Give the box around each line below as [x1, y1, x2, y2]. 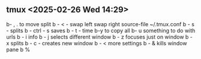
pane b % [6, 46, 31, 53]
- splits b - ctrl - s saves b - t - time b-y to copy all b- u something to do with [6, 27, 196, 34]
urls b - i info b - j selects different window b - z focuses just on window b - [6, 33, 193, 41]
